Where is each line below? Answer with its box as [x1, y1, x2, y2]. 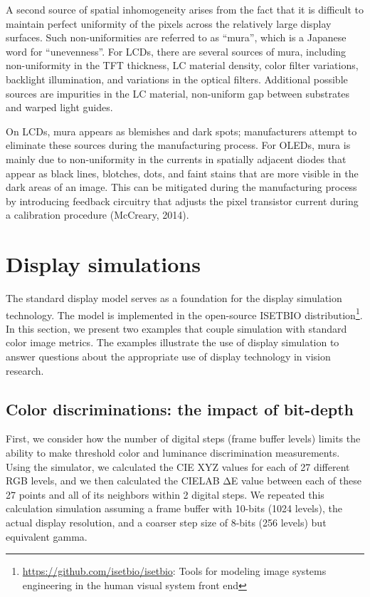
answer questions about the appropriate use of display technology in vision [6, 349, 331, 364]
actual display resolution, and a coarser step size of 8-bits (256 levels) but [6, 515, 327, 530]
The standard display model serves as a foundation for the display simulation [6, 291, 342, 306]
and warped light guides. [6, 100, 113, 115]
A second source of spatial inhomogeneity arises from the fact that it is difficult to [6, 2, 364, 16]
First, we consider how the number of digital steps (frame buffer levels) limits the [6, 431, 361, 446]
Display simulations [6, 249, 201, 279]
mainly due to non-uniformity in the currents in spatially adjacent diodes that [6, 151, 347, 166]
